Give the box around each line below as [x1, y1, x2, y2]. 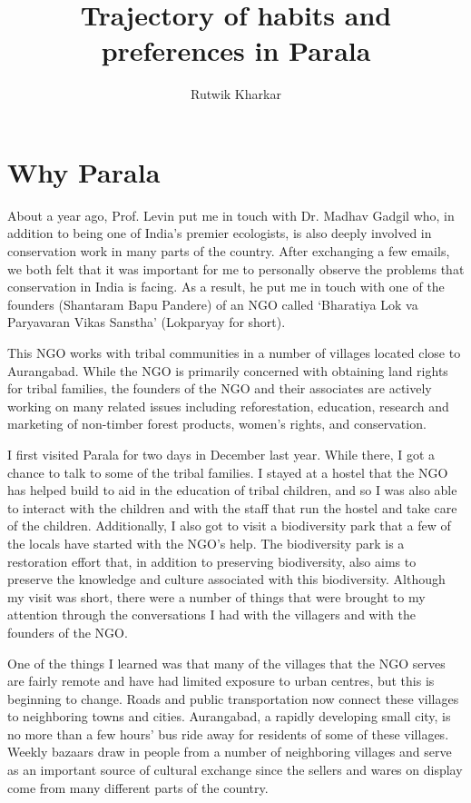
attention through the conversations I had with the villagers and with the [7, 605, 416, 624]
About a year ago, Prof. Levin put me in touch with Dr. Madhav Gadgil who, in [7, 205, 455, 224]
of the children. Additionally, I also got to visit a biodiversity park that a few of [7, 516, 451, 535]
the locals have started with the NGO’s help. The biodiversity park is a [7, 533, 405, 552]
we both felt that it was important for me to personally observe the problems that [7, 259, 465, 278]
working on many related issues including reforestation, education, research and [7, 396, 449, 415]
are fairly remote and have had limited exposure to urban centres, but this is [7, 671, 435, 690]
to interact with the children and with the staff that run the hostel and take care [7, 498, 457, 517]
